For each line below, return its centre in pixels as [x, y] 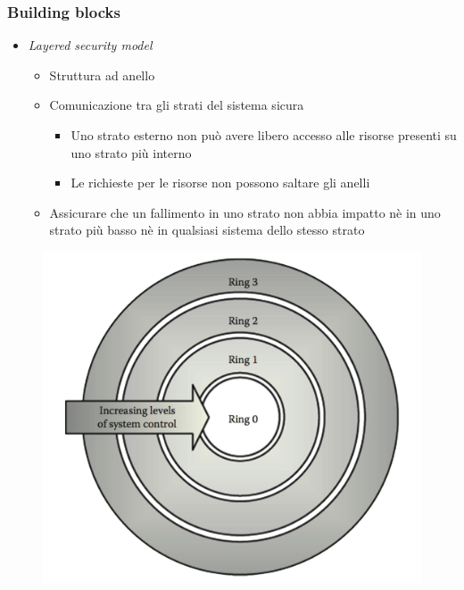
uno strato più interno [131, 152]
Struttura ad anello [102, 75]
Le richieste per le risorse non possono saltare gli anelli [220, 183]
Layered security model [90, 45]
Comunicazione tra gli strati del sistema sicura [177, 105]
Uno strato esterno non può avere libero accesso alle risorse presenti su [264, 135]
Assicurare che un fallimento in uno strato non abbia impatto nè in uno [245, 212]
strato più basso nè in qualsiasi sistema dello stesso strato [207, 230]
